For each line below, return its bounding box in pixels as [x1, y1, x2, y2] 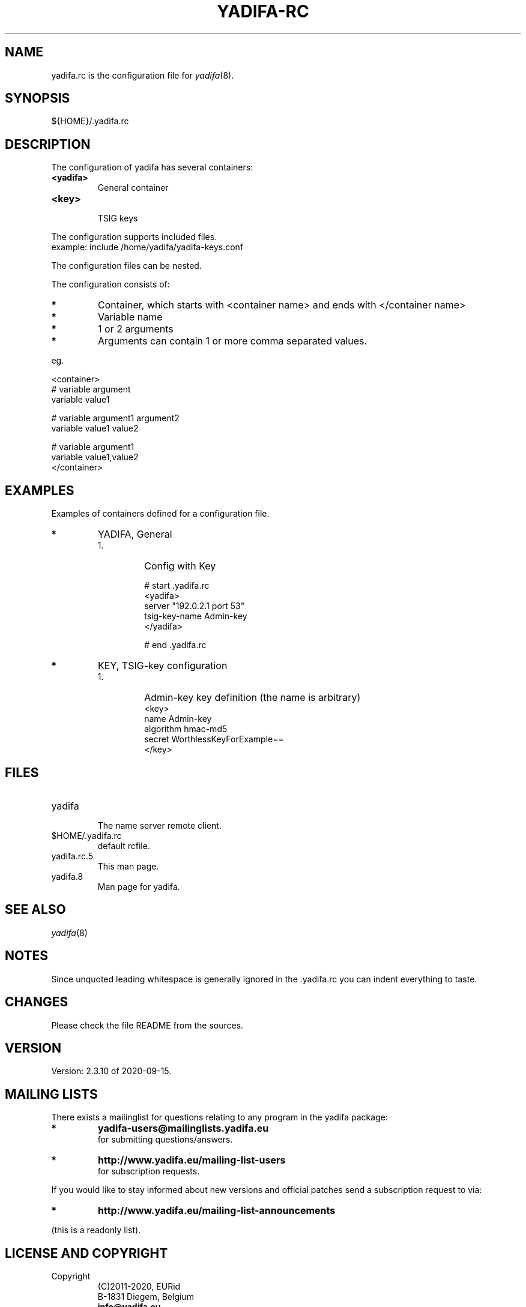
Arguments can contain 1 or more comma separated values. [98, 335, 367, 347]
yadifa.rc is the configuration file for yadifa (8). [51, 70, 234, 80]
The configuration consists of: [51, 279, 170, 290]
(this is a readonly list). [51, 1225, 141, 1236]
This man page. [97, 861, 159, 871]
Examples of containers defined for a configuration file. [51, 508, 270, 519]
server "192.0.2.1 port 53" [144, 601, 245, 611]
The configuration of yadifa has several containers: [51, 162, 253, 173]
